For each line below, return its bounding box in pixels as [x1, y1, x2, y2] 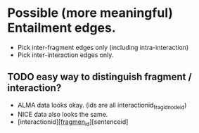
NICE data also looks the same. [17, 110, 108, 118]
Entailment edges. [7, 20, 116, 36]
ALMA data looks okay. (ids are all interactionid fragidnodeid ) [17, 101, 187, 110]
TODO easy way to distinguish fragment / [7, 71, 192, 83]
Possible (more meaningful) [7, 5, 174, 21]
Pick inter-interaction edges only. [17, 51, 114, 59]
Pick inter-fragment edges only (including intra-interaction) [17, 43, 189, 51]
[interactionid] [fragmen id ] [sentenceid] [17, 118, 129, 127]
